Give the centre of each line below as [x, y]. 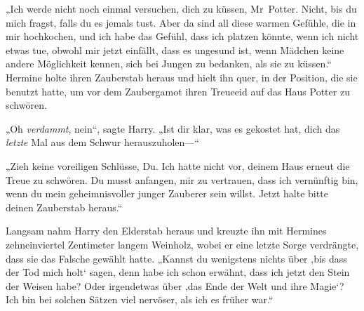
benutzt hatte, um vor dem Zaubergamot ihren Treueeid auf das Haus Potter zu [178, 91]
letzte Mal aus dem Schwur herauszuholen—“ [102, 142]
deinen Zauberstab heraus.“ [64, 207]
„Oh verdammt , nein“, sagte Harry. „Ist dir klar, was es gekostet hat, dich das [173, 128]
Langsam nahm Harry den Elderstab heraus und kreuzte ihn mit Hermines [166, 231]
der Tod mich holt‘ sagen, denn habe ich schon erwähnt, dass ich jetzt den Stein [178, 272]
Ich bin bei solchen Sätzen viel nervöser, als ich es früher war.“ [140, 299]
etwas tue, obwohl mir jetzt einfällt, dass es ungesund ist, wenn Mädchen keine [175, 49]
